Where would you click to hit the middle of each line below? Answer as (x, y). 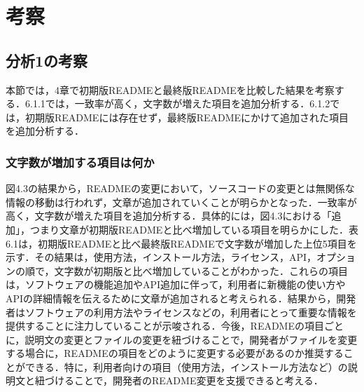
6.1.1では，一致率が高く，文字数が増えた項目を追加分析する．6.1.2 (177, 103)
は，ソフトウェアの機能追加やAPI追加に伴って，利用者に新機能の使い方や (176, 284)
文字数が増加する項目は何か (80, 162)
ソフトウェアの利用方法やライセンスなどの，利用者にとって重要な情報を (191, 312)
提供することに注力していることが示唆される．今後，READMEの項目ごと (175, 326)
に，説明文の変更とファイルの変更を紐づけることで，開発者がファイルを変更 (182, 339)
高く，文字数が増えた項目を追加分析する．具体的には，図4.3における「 (169, 216)
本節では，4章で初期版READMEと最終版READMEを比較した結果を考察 (170, 89)
